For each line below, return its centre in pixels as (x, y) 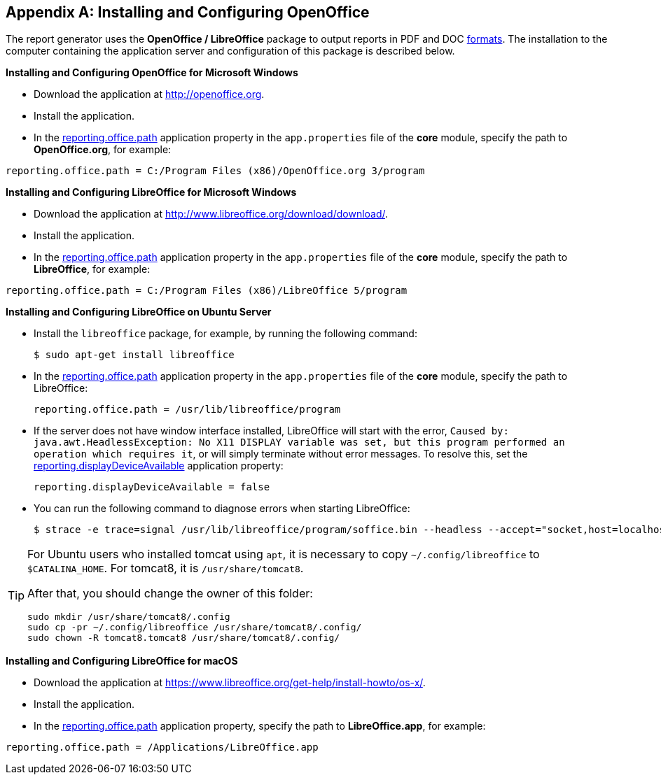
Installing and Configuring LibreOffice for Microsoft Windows (151, 192)
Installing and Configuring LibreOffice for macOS (122, 661)
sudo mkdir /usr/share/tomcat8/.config (129, 617)
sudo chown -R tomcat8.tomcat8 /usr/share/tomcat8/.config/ (184, 638)
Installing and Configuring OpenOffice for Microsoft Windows (152, 73)
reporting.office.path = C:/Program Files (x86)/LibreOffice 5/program (207, 291)
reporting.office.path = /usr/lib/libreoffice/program (187, 410)
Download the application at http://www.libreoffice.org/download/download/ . (211, 214)
